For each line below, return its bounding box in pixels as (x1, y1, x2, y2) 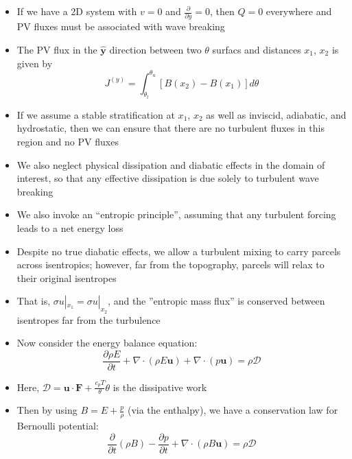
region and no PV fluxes (16, 134, 119, 148)
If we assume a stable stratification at (16, 107, 175, 121)
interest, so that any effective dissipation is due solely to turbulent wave (16, 171, 319, 185)
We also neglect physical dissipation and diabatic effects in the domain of (16, 157, 325, 172)
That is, (16, 294, 51, 308)
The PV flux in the (16, 42, 97, 56)
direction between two (109, 42, 202, 56)
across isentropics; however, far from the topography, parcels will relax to (16, 257, 325, 272)
